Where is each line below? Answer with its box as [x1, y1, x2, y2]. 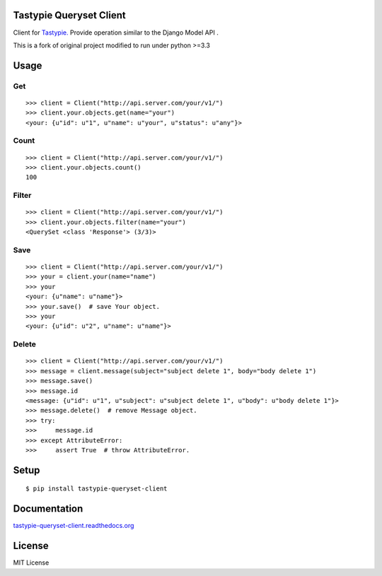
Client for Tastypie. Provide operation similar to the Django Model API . [13, 28, 219, 37]
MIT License [13, 558, 50, 567]
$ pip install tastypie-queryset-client [25, 485, 168, 493]
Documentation [13, 502, 83, 515]
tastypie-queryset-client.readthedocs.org [13, 522, 134, 530]
